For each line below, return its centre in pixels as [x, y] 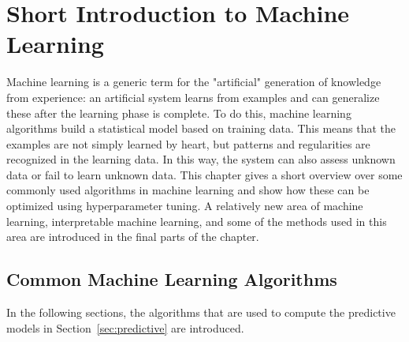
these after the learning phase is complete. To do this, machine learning [179, 113]
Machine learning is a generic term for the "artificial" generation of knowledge [194, 82]
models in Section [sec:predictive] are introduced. [125, 327]
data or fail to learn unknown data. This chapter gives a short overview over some [204, 174]
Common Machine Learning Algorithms [172, 279]
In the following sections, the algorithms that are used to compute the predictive [201, 312]
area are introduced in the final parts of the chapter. [133, 237]
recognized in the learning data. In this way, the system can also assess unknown [201, 159]
